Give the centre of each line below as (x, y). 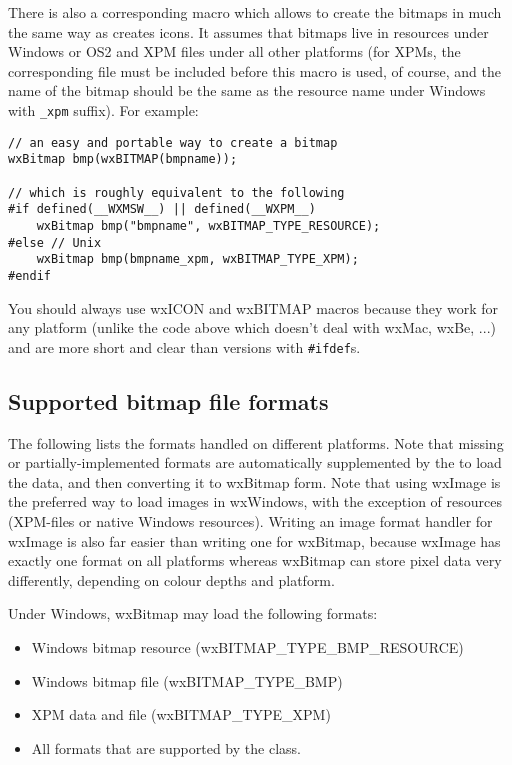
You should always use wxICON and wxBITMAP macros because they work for (253, 307)
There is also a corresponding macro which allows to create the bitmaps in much (255, 12)
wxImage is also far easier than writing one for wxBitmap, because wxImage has (254, 540)
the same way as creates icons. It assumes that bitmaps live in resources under (248, 31)
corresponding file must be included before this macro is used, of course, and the (254, 70)
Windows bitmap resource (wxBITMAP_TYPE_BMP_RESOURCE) (247, 646)
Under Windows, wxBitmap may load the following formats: (193, 613)
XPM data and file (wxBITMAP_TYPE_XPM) (181, 714)
